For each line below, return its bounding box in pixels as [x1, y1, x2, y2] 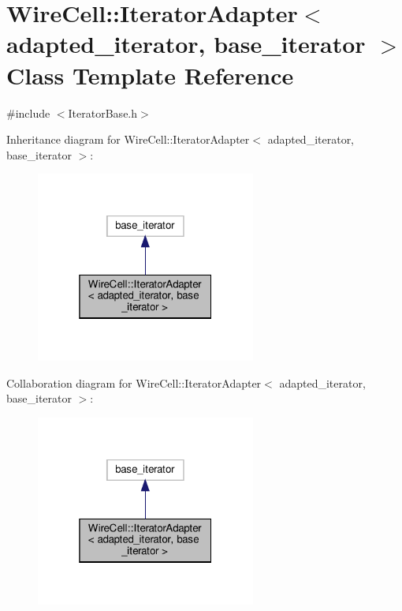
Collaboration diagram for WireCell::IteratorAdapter [6, 374, 262, 391]
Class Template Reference [6, 58, 294, 91]
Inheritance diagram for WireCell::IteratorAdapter [6, 131, 250, 148]
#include [6, 104, 50, 121]
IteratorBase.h [68, 104, 138, 121]
